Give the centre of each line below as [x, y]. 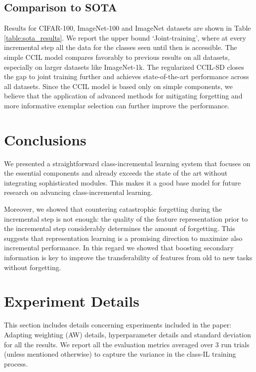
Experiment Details [72, 301]
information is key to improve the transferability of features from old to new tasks [128, 257]
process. [16, 363]
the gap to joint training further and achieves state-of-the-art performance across [127, 76]
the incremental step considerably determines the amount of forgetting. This [120, 228]
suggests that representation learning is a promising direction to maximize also [123, 238]
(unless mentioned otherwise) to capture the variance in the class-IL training [120, 354]
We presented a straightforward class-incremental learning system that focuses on [127, 163]
